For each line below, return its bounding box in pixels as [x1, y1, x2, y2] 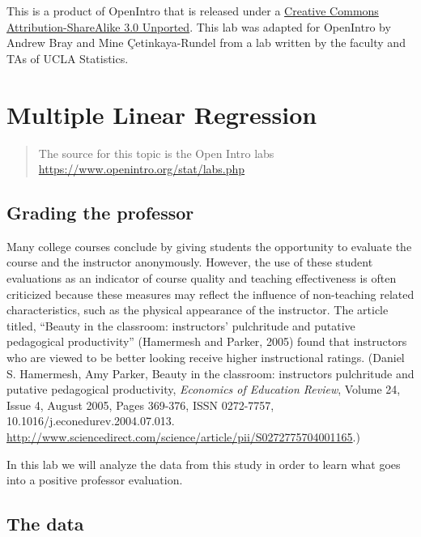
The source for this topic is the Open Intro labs [38, 144, 274, 161]
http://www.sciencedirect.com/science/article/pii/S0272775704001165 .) [6, 428, 360, 445]
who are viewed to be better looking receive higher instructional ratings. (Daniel [6, 349, 405, 366]
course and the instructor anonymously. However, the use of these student [6, 254, 373, 271]
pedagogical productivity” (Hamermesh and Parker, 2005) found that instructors [6, 333, 407, 350]
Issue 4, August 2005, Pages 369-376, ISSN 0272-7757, [6, 396, 274, 413]
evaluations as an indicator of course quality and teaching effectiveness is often [6, 270, 397, 287]
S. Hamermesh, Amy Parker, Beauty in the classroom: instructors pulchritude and [6, 364, 415, 381]
